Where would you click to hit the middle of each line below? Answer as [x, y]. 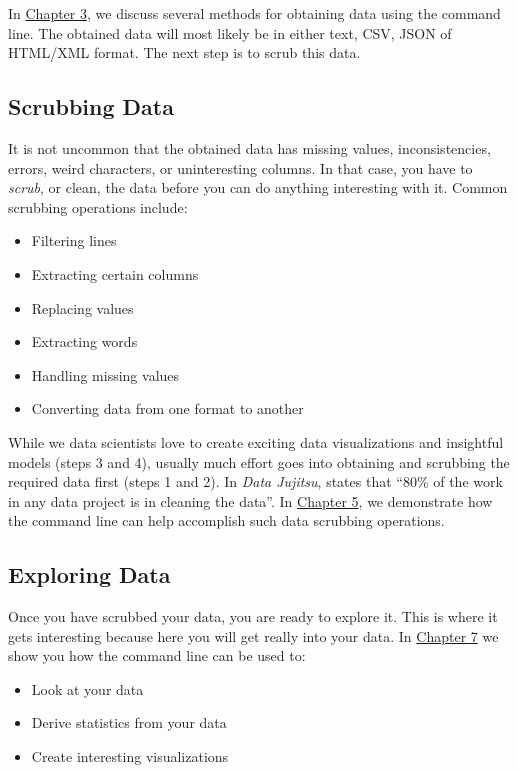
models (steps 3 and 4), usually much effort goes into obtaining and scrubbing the [259, 461]
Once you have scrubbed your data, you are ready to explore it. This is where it [253, 616]
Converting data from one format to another [167, 408]
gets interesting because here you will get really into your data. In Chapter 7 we [253, 635]
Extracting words [84, 341]
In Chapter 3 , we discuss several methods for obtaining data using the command [254, 13]
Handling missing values [105, 374]
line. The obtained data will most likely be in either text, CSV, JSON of [230, 32]
